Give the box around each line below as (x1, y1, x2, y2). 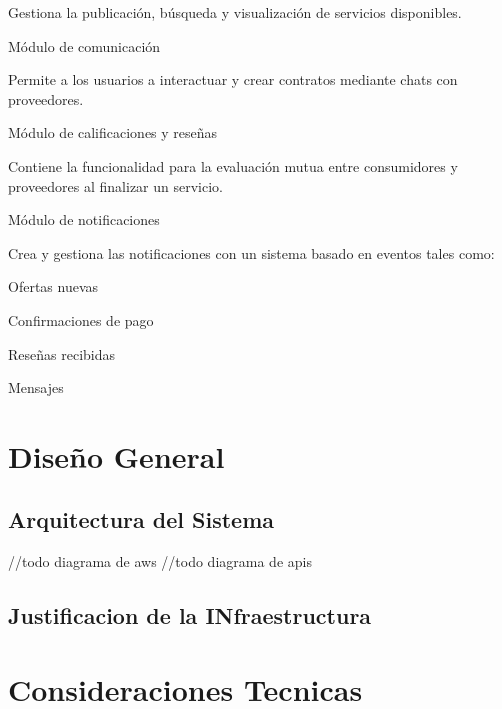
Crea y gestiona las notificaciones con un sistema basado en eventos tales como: (8, 242, 495, 263)
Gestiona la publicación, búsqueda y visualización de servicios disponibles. (8, 2, 462, 22)
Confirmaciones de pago (8, 309, 154, 330)
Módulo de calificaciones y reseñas (8, 122, 218, 143)
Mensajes (8, 377, 64, 398)
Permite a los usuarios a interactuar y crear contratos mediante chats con (8, 69, 458, 90)
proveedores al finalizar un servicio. (8, 175, 223, 196)
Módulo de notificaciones (8, 209, 160, 230)
